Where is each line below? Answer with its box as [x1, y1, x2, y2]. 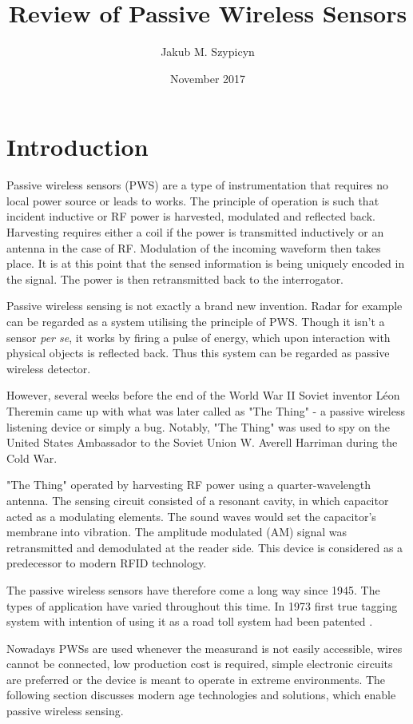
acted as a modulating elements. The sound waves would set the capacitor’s [6, 507, 376, 524]
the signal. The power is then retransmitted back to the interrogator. [6, 270, 344, 287]
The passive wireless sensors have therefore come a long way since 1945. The [6, 581, 380, 598]
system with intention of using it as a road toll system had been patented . [6, 613, 373, 630]
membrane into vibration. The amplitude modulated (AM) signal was [6, 523, 347, 540]
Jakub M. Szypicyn [161, 43, 255, 60]
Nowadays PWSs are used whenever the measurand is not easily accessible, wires [6, 639, 403, 656]
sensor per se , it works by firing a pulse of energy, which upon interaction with [6, 328, 391, 345]
